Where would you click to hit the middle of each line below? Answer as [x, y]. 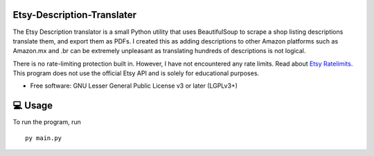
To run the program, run [47, 122]
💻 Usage [33, 106]
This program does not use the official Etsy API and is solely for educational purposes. [136, 73]
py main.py [44, 138]
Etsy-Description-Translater [75, 15]
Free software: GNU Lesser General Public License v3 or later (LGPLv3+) [134, 86]
